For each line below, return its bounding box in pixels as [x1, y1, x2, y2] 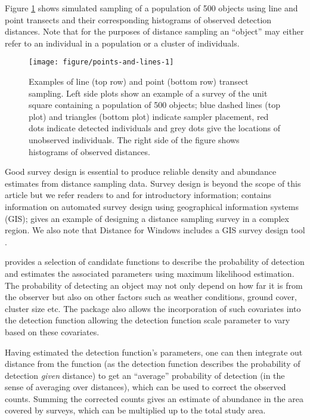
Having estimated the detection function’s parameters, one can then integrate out [5, 345, 303, 358]
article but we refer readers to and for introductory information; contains [5, 189, 272, 201]
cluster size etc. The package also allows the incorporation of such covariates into [5, 302, 301, 314]
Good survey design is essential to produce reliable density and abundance [5, 165, 277, 178]
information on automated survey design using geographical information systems [5, 200, 299, 212]
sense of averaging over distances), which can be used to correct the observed [5, 381, 286, 393]
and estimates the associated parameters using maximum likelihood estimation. [5, 267, 294, 279]
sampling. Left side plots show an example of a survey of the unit [29, 87, 268, 99]
